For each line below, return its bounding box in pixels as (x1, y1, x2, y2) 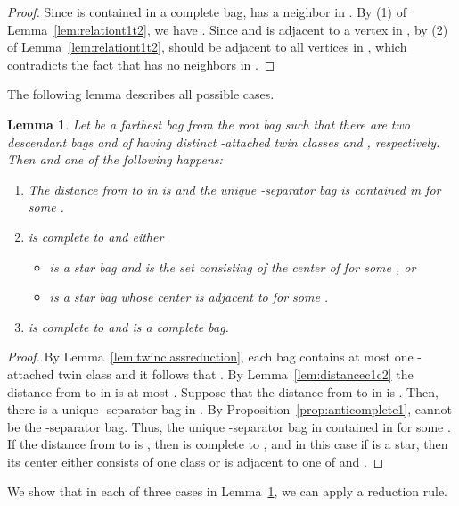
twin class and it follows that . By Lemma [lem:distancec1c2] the (58, 364, 414, 383)
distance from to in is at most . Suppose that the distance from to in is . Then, (7, 382, 439, 401)
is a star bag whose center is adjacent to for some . (49, 287, 329, 306)
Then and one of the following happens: (7, 150, 223, 169)
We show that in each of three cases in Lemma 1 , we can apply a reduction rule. (7, 482, 447, 501)
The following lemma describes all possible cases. (7, 85, 275, 104)
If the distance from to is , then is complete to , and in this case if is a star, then (7, 435, 448, 453)
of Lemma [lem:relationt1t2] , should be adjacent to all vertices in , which (7, 37, 407, 56)
